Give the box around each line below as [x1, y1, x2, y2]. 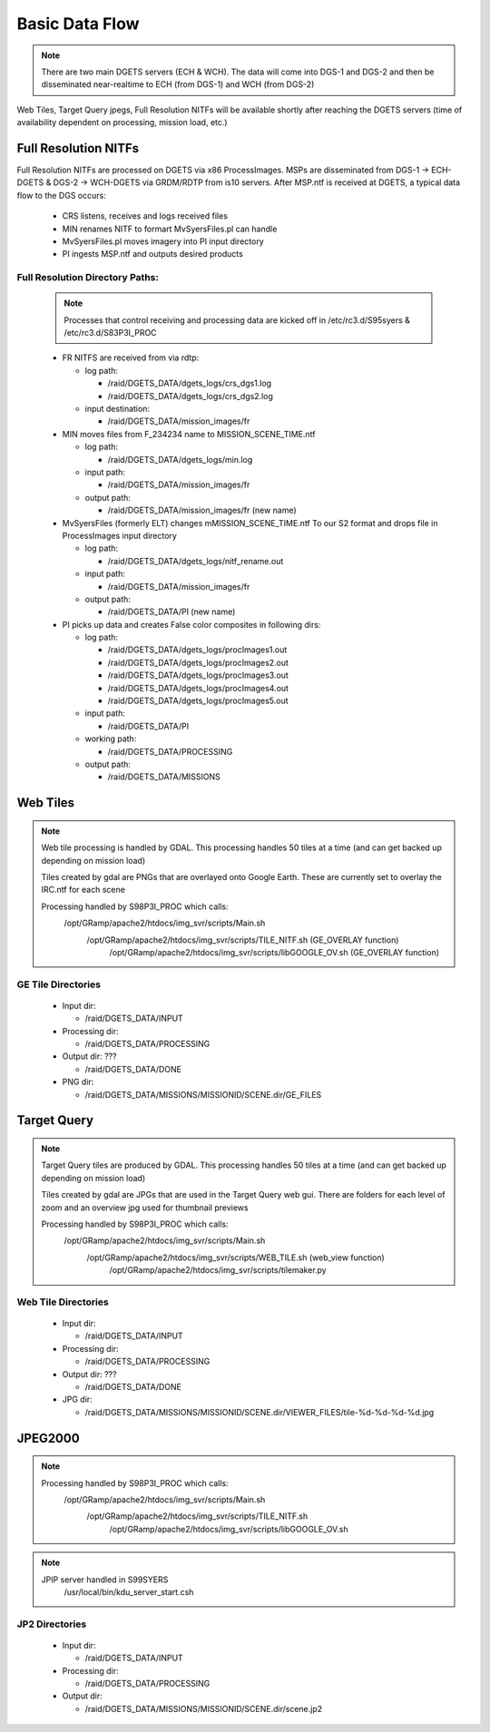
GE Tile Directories [16, 978, 102, 991]
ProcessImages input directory [62, 530, 177, 541]
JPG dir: [62, 1394, 93, 1405]
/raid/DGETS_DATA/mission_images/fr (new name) [107, 504, 297, 516]
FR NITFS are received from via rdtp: [62, 352, 200, 363]
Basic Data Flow [16, 14, 140, 34]
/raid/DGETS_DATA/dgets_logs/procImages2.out [107, 657, 289, 668]
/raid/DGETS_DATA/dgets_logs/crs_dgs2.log [107, 390, 274, 401]
